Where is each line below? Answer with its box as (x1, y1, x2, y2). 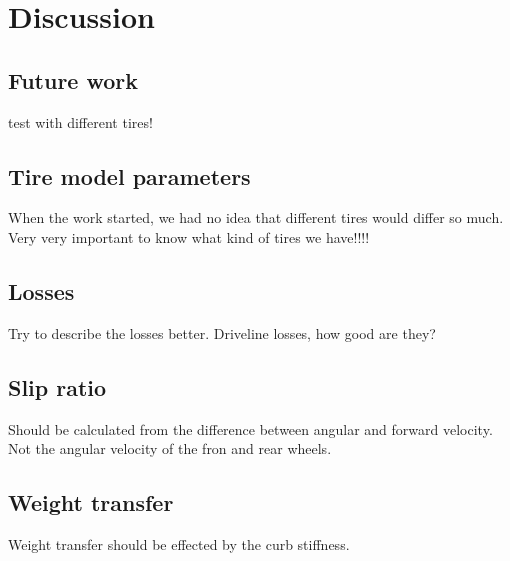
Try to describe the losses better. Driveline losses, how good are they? (8, 322, 436, 343)
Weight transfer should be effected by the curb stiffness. (8, 533, 350, 554)
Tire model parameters (8, 160, 251, 191)
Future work (8, 64, 139, 95)
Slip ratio (8, 371, 107, 402)
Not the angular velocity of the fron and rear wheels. (8, 438, 332, 459)
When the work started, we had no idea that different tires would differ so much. (8, 207, 504, 228)
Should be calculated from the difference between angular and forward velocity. (8, 418, 493, 439)
